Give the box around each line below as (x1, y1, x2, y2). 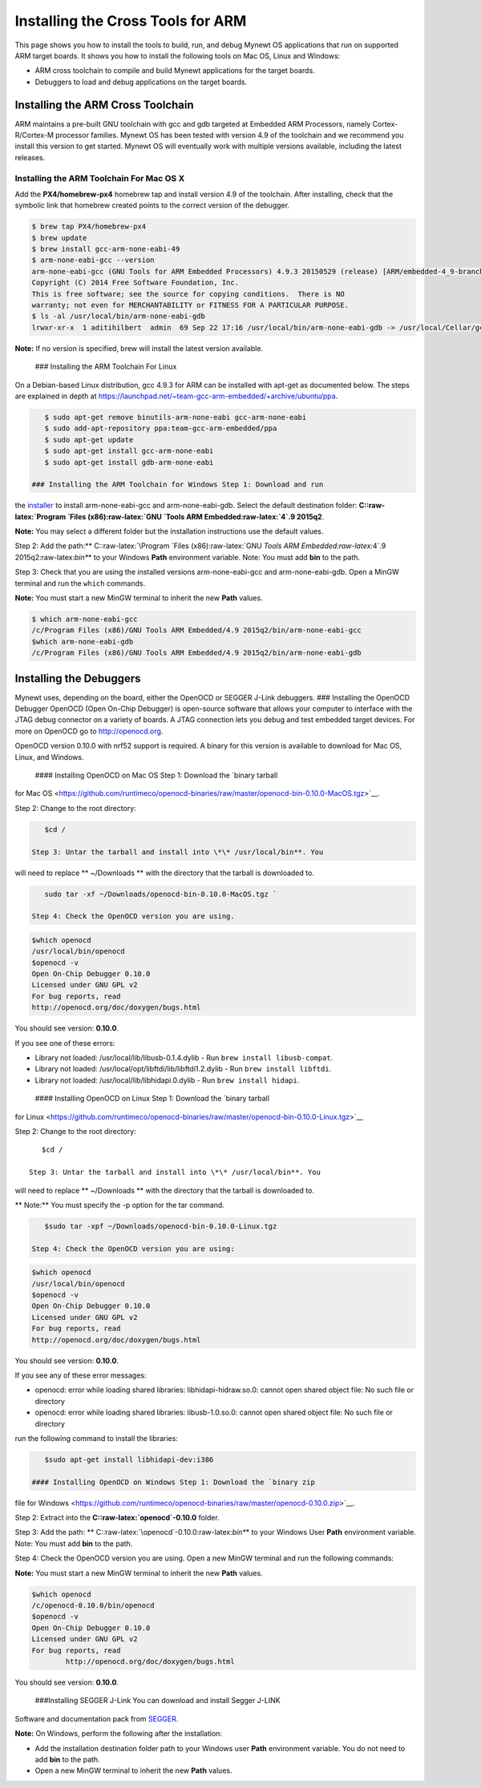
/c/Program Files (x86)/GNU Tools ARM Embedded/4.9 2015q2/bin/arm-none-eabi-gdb (31, 648, 362, 657)
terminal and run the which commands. (14, 578, 146, 588)
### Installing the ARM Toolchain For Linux (34, 361, 177, 372)
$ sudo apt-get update (44, 435, 134, 444)
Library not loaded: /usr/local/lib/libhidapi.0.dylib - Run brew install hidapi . (34, 1075, 300, 1085)
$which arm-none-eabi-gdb (31, 637, 134, 646)
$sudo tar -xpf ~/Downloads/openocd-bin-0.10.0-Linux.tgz (44, 1221, 277, 1230)
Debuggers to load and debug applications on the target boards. (34, 77, 248, 87)
